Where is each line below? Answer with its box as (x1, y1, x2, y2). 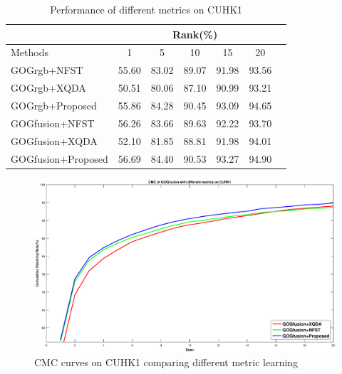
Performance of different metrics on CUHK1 (50, 2, 243, 16)
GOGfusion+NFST (11, 115, 95, 130)
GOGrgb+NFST (11, 63, 83, 78)
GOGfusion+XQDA (11, 133, 98, 148)
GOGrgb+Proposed (11, 97, 97, 112)
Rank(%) (172, 26, 218, 41)
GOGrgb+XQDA (11, 80, 86, 95)
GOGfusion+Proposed (11, 151, 108, 166)
